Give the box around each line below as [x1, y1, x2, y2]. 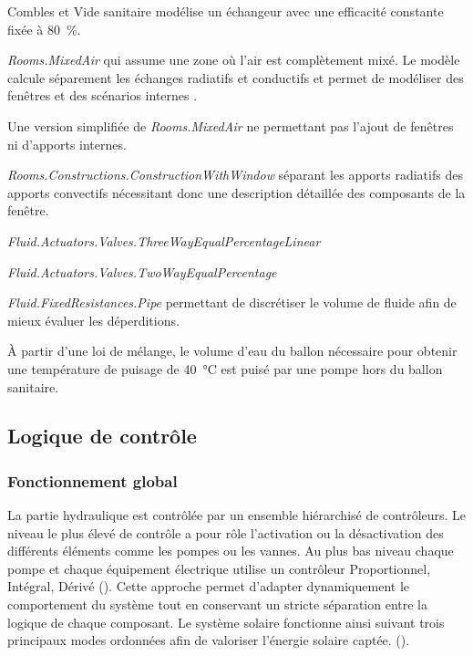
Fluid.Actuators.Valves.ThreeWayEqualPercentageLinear [7, 231, 321, 250]
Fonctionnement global [7, 469, 178, 492]
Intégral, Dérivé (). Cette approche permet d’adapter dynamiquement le [7, 577, 409, 596]
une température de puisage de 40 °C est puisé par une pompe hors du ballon [7, 359, 443, 378]
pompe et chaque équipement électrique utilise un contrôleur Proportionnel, [7, 558, 431, 578]
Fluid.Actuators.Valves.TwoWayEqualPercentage [7, 262, 277, 281]
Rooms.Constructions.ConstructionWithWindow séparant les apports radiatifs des [7, 165, 463, 184]
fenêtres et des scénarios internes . [7, 86, 198, 105]
